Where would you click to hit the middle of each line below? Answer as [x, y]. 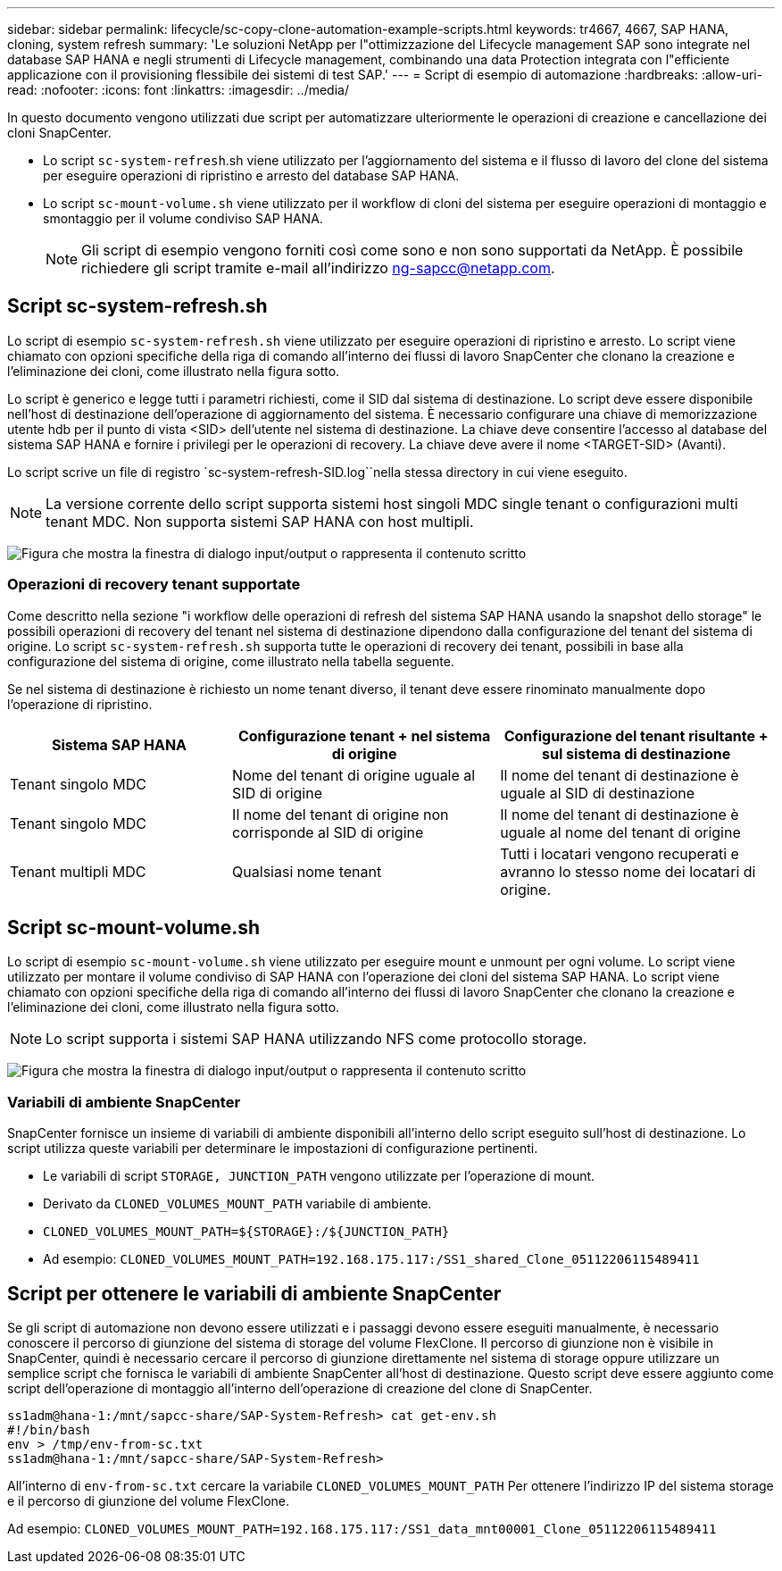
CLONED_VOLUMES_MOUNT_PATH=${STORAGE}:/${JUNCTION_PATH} [246, 1232]
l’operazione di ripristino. [80, 704]
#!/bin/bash [49, 1430]
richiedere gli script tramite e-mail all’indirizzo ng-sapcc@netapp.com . [318, 268]
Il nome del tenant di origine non [341, 814]
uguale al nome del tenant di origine [620, 832]
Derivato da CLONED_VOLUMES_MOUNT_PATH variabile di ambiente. [237, 1204]
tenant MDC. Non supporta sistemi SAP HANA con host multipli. [260, 521]
